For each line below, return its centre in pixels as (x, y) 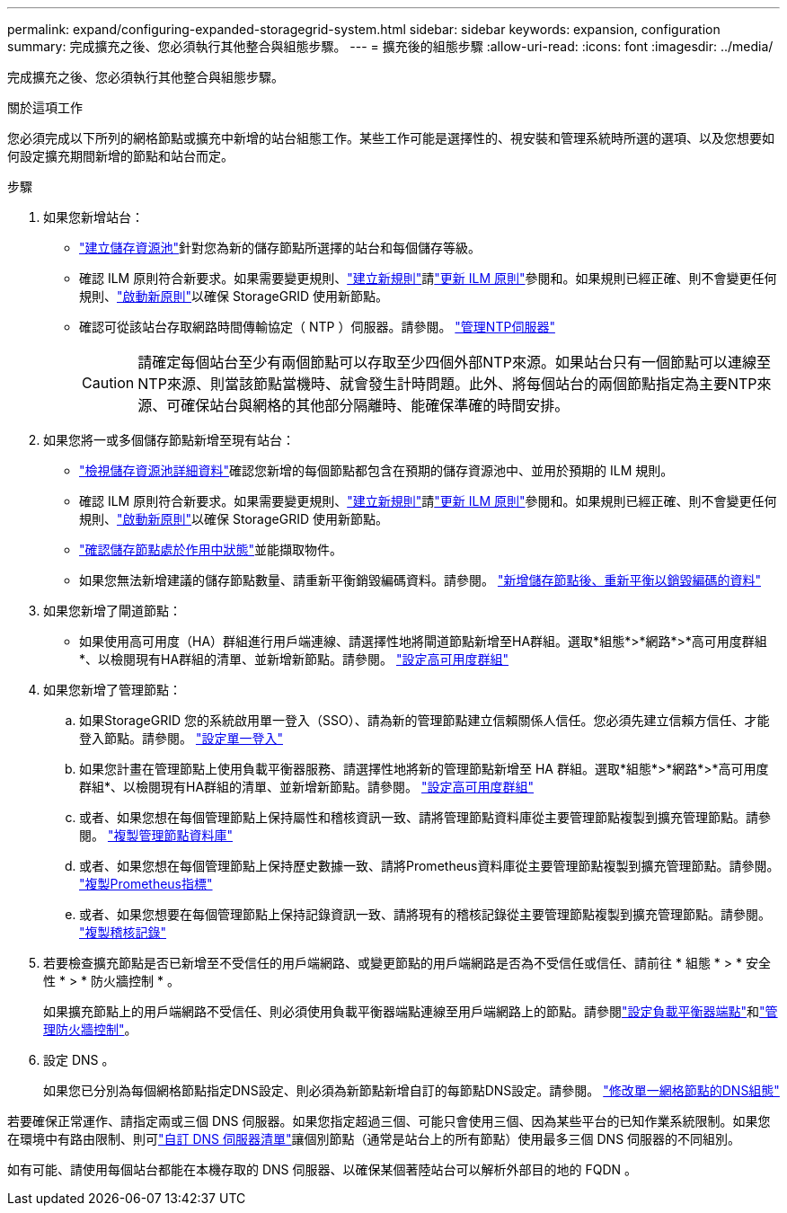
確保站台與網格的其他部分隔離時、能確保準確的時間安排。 (375, 405)
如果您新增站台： (93, 217)
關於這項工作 (45, 107)
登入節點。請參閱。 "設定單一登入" (181, 738)
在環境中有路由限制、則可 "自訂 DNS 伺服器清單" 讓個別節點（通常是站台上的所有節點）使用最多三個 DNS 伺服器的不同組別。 (374, 1139)
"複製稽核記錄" (123, 932)
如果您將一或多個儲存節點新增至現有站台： (169, 440)
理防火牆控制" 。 (90, 1029)
